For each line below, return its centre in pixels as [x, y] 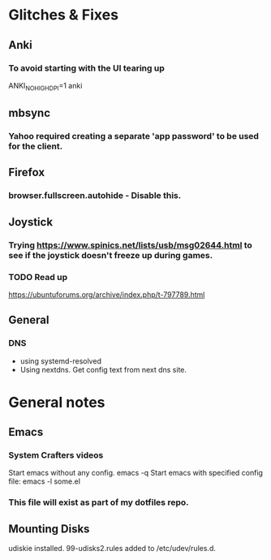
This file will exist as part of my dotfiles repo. [99, 502]
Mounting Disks [49, 529]
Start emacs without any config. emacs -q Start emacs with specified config [136, 473]
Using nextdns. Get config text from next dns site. [103, 369]
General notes [57, 402]
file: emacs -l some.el [45, 481]
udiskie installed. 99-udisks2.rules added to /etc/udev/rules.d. [112, 549]
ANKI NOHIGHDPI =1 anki [45, 86]
